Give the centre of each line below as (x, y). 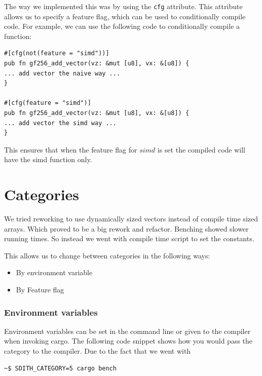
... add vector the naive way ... (62, 73)
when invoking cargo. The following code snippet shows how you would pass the (128, 341)
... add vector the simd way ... (60, 123)
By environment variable (54, 272)
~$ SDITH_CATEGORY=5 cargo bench (60, 368)
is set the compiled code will (201, 149)
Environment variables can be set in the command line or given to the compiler (127, 331)
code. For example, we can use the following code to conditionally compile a (122, 26)
